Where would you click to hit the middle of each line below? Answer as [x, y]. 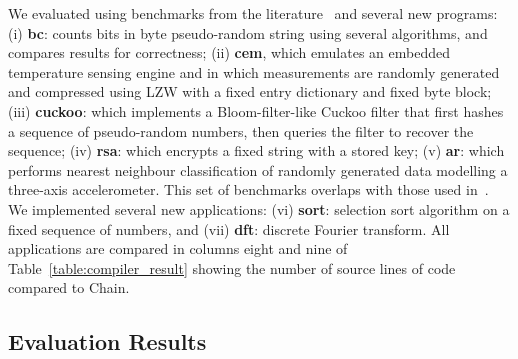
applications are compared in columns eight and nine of [178, 248]
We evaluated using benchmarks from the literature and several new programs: [253, 13]
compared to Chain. [69, 287]
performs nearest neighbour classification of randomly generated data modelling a [258, 169]
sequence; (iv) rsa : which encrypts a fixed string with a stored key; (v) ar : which [256, 150]
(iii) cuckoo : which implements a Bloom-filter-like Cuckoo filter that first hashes [256, 110]
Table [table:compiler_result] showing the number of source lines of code [232, 267]
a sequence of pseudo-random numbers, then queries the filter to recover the [241, 130]
